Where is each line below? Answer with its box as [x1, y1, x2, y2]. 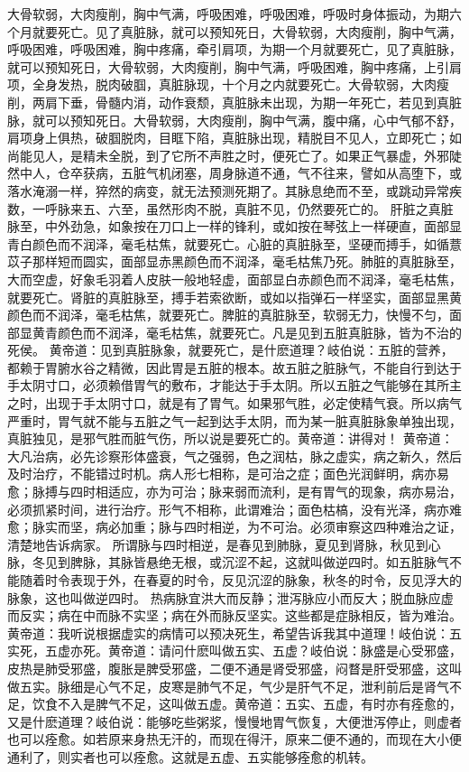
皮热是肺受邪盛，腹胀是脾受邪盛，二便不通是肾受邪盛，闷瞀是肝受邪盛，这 [7, 658, 449, 677]
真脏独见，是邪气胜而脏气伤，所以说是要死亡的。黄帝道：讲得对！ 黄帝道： [7, 429, 454, 448]
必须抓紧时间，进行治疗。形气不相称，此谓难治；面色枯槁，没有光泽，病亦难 [7, 499, 462, 518]
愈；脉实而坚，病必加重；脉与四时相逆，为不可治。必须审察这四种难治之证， [7, 517, 462, 536]
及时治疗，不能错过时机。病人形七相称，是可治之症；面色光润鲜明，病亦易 [7, 464, 449, 483]
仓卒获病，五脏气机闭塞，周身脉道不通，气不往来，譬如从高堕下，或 [57, 163, 462, 182]
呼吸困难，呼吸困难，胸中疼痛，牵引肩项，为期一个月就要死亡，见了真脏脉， [7, 40, 462, 59]
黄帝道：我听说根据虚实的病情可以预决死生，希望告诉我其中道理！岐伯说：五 [7, 623, 462, 642]
